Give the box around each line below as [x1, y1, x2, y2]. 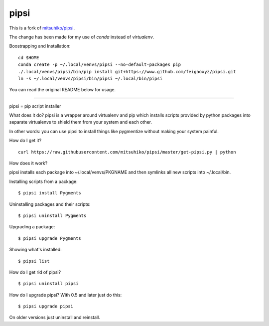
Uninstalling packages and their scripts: [9, 201, 91, 207]
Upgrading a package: [9, 224, 55, 230]
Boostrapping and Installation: [9, 43, 71, 49]
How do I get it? [9, 138, 42, 144]
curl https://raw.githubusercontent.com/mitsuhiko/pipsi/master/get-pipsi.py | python [18, 149, 236, 155]
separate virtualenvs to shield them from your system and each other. [9, 119, 152, 125]
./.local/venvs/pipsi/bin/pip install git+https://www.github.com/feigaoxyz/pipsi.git [18, 69, 236, 74]
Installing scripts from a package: [9, 178, 78, 184]
